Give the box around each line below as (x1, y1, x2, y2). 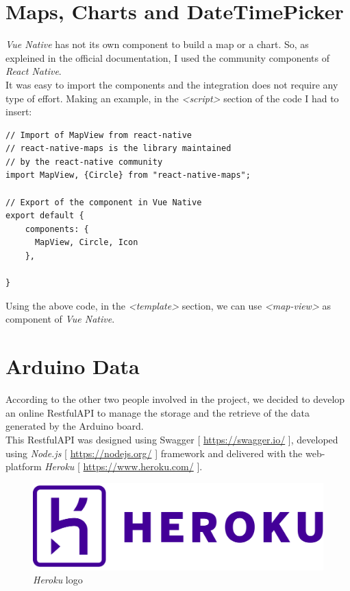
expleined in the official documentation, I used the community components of (5, 50, 330, 65)
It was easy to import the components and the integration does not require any (5, 77, 338, 91)
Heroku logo (33, 572, 83, 587)
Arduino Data (5, 352, 140, 380)
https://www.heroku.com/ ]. (83, 459, 203, 474)
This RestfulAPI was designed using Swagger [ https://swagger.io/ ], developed (5, 432, 338, 446)
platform (5, 459, 42, 474)
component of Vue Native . (5, 312, 115, 326)
